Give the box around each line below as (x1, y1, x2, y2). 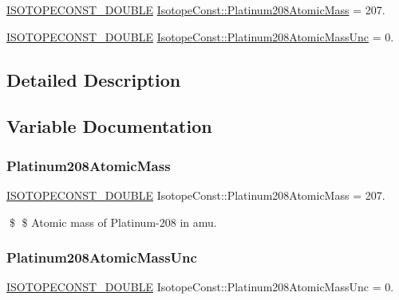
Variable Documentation (6, 114, 212, 138)
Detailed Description (6, 67, 181, 92)
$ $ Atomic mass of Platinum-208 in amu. (9, 213, 217, 230)
